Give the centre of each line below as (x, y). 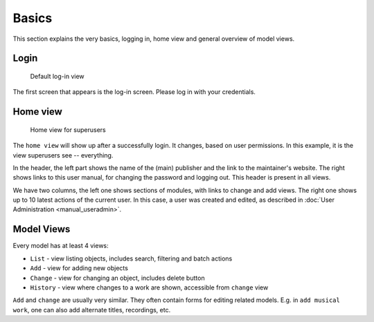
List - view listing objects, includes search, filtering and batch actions (131, 258)
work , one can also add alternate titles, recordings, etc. (92, 310)
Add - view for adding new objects (79, 268)
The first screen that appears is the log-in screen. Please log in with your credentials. (134, 92)
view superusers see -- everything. (63, 155)
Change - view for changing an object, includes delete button (117, 278)
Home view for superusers (68, 130)
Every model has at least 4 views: (61, 246)
